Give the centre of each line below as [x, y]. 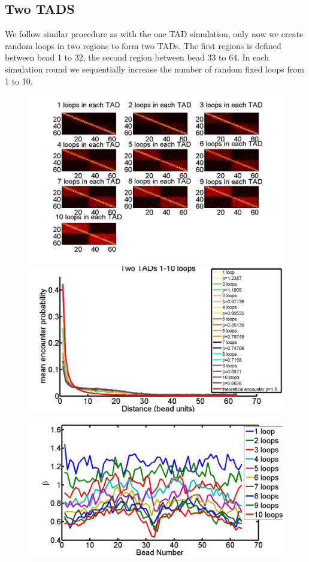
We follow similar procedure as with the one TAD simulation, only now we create [154, 34]
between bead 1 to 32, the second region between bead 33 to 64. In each [137, 57]
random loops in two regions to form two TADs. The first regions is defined [143, 45]
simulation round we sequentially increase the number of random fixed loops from [154, 69]
